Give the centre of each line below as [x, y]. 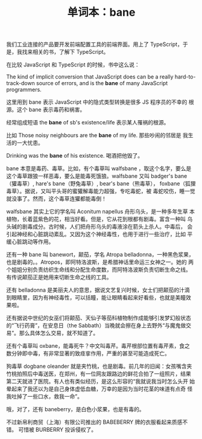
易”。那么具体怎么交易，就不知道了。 [52, 333]
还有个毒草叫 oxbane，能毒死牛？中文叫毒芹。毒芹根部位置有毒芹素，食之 [98, 346]
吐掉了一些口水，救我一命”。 [47, 397]
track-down [21, 83]
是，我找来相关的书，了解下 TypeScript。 [58, 52]
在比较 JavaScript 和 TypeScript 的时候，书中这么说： [73, 65]
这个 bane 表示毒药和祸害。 [51, 110]
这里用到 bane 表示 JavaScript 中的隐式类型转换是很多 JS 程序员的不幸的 [97, 102]
